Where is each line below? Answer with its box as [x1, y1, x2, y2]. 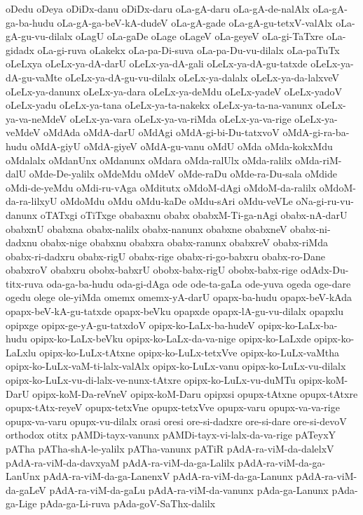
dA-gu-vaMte [6, 69, 62, 84]
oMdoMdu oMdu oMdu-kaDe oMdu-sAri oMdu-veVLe [60, 194, 293, 208]
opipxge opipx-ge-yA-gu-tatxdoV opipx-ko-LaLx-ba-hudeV [6, 317, 255, 332]
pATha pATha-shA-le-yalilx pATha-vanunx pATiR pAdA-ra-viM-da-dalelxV [6, 441, 334, 455]
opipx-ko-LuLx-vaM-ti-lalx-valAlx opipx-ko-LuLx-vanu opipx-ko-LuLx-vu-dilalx [6, 359, 346, 373]
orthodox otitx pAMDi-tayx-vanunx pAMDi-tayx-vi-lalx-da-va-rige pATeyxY [6, 427, 336, 442]
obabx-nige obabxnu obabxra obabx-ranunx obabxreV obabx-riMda [40, 235, 328, 250]
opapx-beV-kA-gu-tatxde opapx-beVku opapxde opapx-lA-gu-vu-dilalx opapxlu [6, 304, 343, 319]
